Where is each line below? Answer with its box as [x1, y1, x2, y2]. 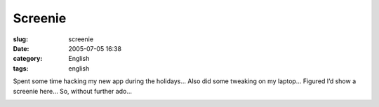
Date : [13, 44, 29, 52]
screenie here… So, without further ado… [13, 87, 133, 95]
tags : [13, 64, 29, 73]
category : [13, 55, 43, 63]
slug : [13, 35, 28, 43]
